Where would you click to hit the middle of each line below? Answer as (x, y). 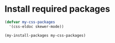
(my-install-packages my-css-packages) (45, 35)
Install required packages (57, 9)
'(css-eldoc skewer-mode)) (36, 26)
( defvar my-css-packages (30, 22)
